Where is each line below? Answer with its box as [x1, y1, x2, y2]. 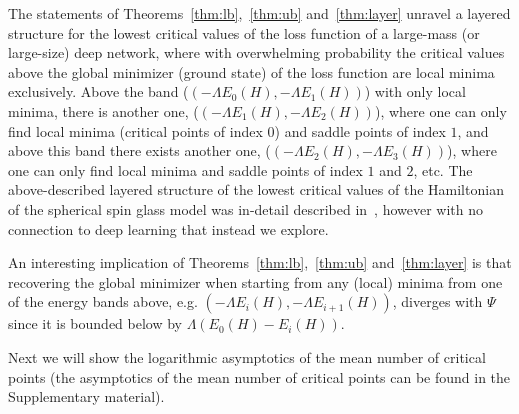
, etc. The [413, 159, 473, 180]
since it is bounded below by [8, 313, 182, 334]
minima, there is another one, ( [8, 100, 199, 121]
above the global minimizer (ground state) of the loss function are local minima [8, 61, 495, 82]
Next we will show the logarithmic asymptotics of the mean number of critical [8, 346, 486, 367]
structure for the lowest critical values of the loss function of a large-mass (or [8, 22, 480, 43]
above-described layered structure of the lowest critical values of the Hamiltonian [8, 179, 504, 200]
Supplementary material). [8, 386, 165, 407]
